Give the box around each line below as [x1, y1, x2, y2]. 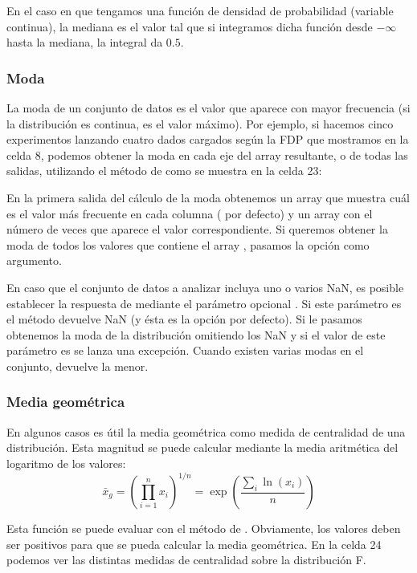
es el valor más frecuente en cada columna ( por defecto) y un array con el [6, 205, 373, 221]
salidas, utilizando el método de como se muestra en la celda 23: [6, 162, 322, 179]
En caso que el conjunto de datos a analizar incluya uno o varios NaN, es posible [6, 278, 404, 295]
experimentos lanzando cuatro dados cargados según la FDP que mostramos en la [6, 131, 409, 148]
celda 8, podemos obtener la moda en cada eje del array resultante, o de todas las [6, 146, 408, 163]
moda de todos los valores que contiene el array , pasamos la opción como [6, 236, 370, 253]
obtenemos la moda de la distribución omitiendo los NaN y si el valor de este [6, 326, 386, 343]
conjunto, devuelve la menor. [6, 357, 149, 374]
